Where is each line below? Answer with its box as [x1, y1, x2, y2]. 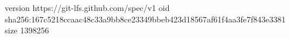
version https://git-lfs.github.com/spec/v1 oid [5, 2, 170, 13]
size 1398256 [5, 24, 49, 36]
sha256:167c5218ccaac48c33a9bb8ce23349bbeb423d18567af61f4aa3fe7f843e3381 [5, 13, 286, 25]
